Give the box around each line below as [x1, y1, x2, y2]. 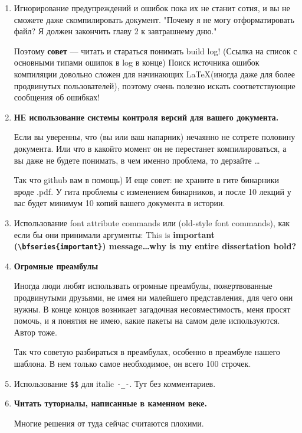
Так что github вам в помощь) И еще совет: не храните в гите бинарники [14, 174, 279, 186]
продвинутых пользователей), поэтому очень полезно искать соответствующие [14, 79, 296, 92]
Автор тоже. [14, 325, 57, 338]
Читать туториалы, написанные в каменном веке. [14, 397, 207, 409]
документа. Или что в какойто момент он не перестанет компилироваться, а [14, 142, 287, 154]
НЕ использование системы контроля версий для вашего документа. [14, 110, 279, 123]
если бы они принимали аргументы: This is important [14, 228, 215, 240]
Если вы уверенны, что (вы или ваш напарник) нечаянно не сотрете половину [14, 131, 296, 143]
